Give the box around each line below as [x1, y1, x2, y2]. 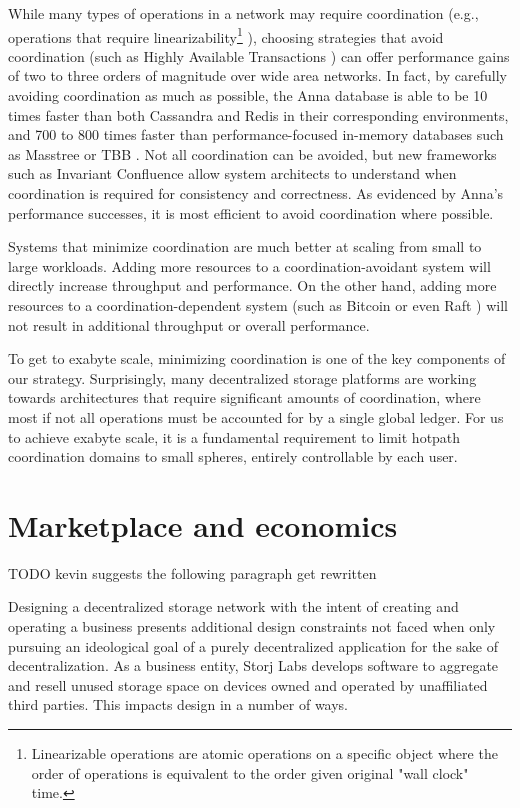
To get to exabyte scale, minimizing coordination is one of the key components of [8, 348, 506, 369]
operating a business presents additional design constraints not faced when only [8, 616, 496, 637]
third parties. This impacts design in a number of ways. [8, 694, 349, 715]
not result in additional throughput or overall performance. [8, 314, 370, 335]
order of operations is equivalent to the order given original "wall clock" [31, 762, 469, 783]
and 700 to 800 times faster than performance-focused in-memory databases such [8, 124, 504, 145]
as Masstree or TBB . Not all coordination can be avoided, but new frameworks [8, 143, 497, 164]
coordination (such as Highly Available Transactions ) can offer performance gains [8, 45, 510, 66]
